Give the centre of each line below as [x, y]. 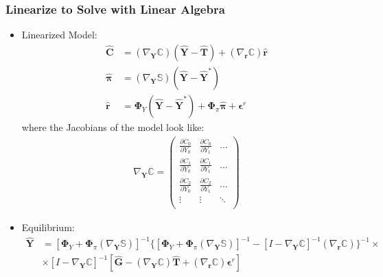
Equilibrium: [48, 227]
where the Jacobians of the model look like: [113, 127]
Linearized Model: [59, 35]
